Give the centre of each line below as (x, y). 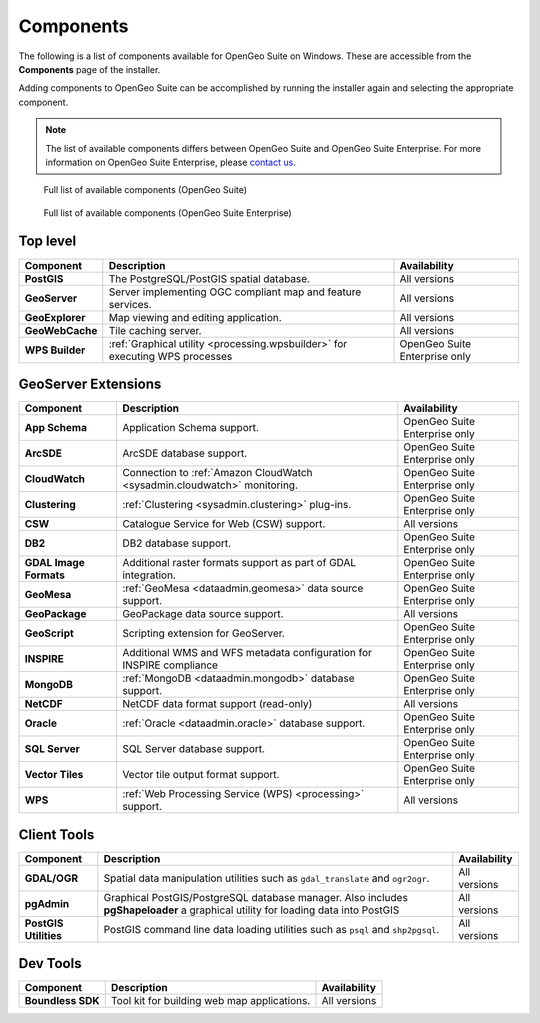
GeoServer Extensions (90, 384)
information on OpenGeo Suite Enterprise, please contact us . (171, 162)
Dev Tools (50, 963)
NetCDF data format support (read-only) (217, 704)
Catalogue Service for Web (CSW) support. (223, 524)
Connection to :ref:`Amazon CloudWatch (217, 473)
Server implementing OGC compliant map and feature (235, 292)
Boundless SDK (62, 1001)
